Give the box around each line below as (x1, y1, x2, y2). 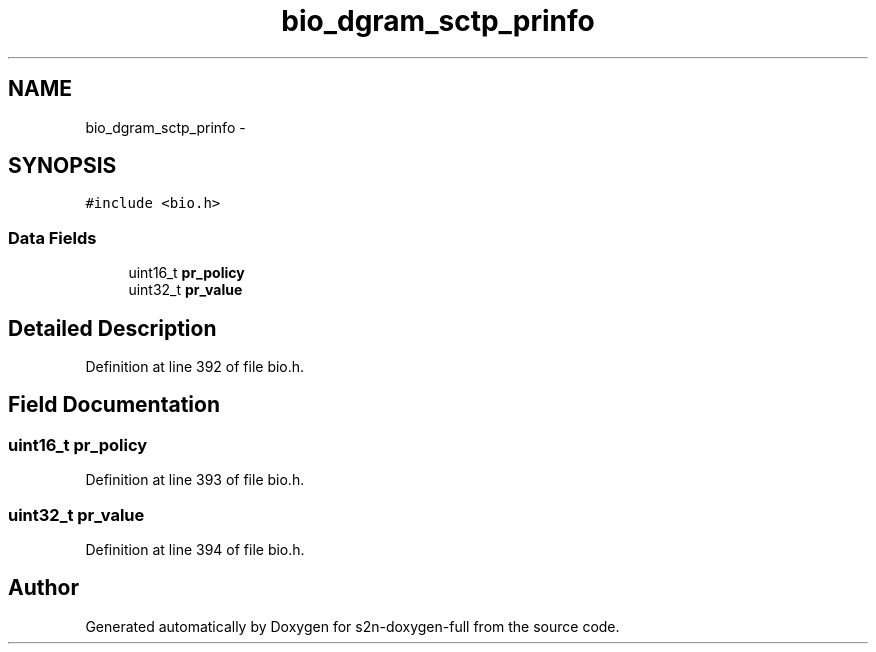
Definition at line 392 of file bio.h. (85, 358, 305, 376)
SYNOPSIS (8, 153, 117, 179)
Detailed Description (8, 315, 217, 341)
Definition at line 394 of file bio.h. (85, 541, 305, 558)
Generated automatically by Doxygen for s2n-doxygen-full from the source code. (85, 617, 620, 635)
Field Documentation (8, 392, 220, 418)
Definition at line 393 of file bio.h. (85, 471, 305, 489)
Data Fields (8, 227, 97, 248)
